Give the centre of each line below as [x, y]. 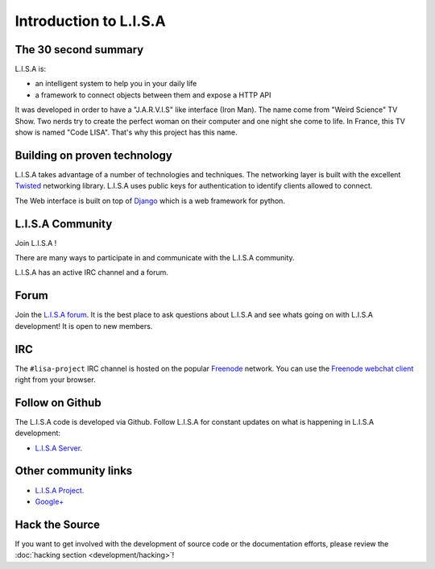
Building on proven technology [93, 155]
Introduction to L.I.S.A [90, 21]
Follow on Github [58, 403]
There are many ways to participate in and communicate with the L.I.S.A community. [155, 258]
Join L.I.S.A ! [36, 243]
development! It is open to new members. [84, 326]
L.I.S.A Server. [59, 448]
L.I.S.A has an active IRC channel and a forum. [91, 272]
